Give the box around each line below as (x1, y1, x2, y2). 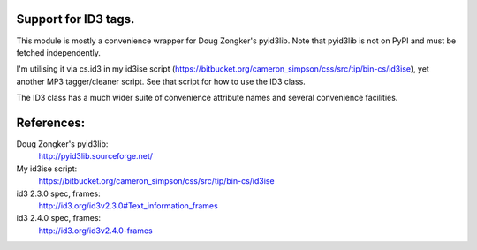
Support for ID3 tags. (16, 11, 135, 27)
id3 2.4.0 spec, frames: (16, 213, 102, 223)
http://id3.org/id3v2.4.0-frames (38, 225, 154, 236)
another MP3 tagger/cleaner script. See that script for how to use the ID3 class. (16, 76, 307, 87)
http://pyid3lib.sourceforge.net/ (38, 151, 154, 162)
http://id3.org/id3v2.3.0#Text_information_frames (38, 200, 218, 211)
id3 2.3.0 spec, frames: (16, 188, 101, 199)
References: (16, 115, 86, 130)
